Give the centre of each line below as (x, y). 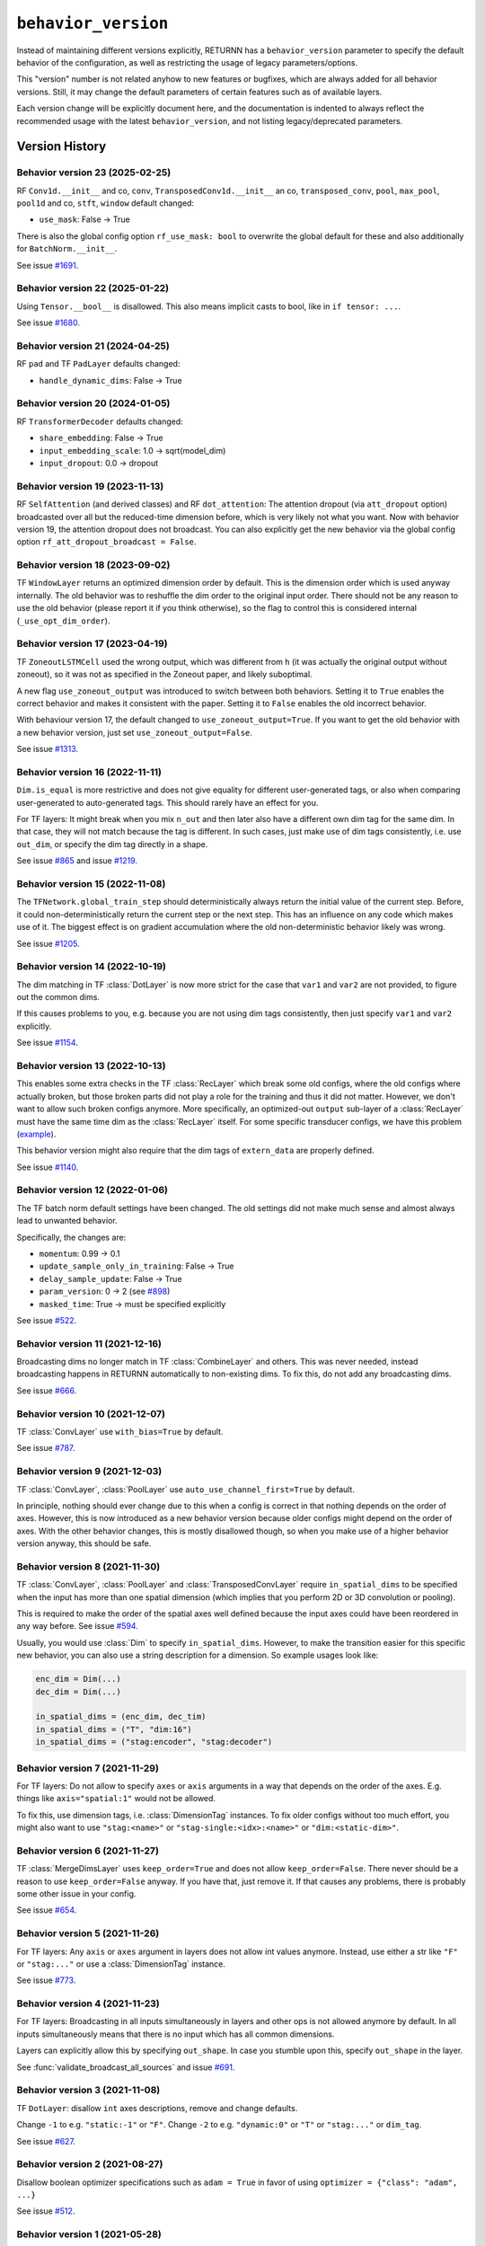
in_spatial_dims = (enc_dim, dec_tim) (121, 1717)
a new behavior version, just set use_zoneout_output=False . (135, 732)
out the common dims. (58, 997)
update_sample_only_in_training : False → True (137, 1266)
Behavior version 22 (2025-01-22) (93, 288)
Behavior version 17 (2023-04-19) (92, 644)
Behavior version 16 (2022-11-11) (89, 772)
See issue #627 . (46, 2141)
